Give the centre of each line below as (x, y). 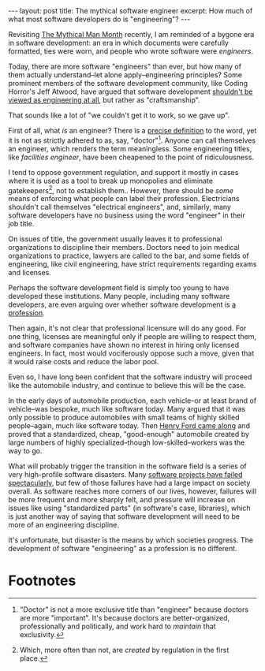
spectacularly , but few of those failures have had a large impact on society (129, 483)
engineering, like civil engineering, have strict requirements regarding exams (132, 264)
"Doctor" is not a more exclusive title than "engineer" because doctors (134, 609)
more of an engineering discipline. (64, 525)
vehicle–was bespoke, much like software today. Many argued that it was (127, 409)
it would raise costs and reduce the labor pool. (84, 362)
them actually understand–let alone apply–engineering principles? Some (125, 75)
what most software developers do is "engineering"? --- (99, 19)
